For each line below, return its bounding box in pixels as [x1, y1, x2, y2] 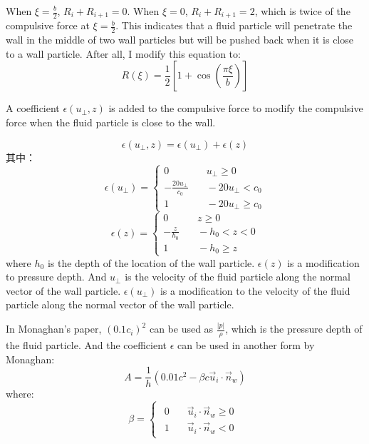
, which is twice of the [254, 4, 350, 18]
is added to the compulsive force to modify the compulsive [108, 101, 363, 116]
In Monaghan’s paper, [6, 321, 102, 336]
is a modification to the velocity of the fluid [160, 283, 350, 298]
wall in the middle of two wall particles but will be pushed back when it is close [6, 32, 353, 47]
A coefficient [6, 101, 60, 116]
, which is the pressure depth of [225, 321, 363, 336]
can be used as [149, 321, 214, 336]
